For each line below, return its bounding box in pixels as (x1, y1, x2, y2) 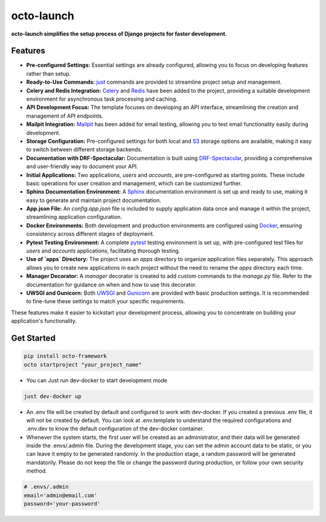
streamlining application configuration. (26, 213, 122, 221)
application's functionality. (11, 317, 77, 325)
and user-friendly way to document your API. (26, 163, 138, 170)
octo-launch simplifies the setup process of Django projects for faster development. (11, 30, 228, 37)
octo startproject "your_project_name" (24, 361, 142, 368)
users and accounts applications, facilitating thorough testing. (26, 247, 181, 254)
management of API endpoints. (26, 112, 104, 119)
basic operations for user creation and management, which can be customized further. (26, 180, 242, 187)
